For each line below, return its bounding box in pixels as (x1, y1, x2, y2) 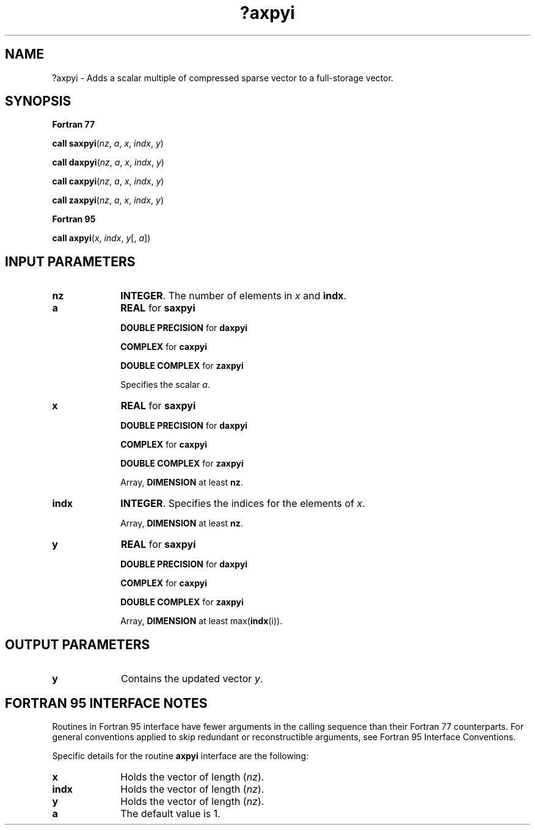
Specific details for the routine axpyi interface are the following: (52, 750, 309, 761)
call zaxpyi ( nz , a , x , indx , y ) (52, 195, 164, 206)
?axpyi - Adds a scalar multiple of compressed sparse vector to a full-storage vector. (52, 72, 394, 83)
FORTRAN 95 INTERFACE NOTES (5, 695, 208, 711)
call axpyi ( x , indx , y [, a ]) (52, 233, 151, 244)
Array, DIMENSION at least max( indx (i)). (120, 616, 283, 627)
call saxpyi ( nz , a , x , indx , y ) (52, 138, 164, 149)
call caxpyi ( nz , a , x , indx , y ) (52, 176, 164, 187)
